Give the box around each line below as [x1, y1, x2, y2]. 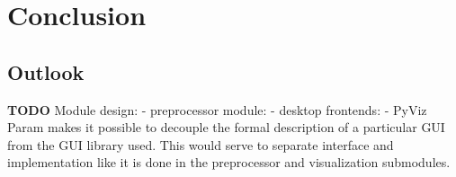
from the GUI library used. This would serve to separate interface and [7, 135, 394, 154]
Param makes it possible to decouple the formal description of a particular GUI [7, 118, 445, 137]
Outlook [7, 58, 85, 85]
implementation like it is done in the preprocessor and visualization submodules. [7, 153, 451, 172]
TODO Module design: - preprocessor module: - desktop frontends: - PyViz [7, 100, 427, 119]
